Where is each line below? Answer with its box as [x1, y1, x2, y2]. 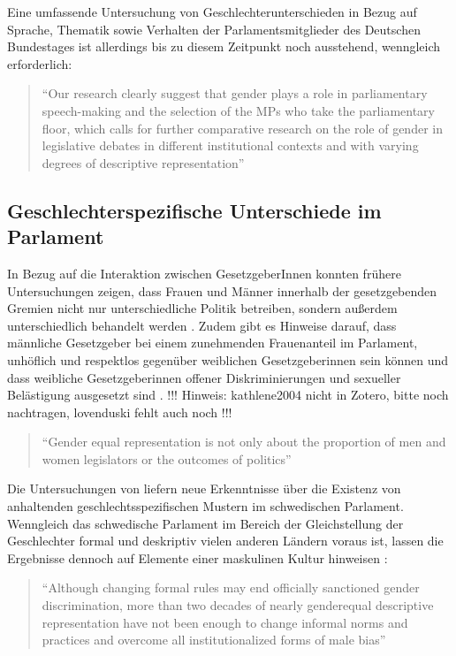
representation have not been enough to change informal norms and [42, 613, 408, 631]
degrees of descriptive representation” [42, 153, 245, 172]
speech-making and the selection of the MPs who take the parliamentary [42, 101, 436, 119]
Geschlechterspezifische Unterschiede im [7, 196, 382, 224]
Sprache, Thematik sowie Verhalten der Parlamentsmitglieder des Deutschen [7, 19, 421, 38]
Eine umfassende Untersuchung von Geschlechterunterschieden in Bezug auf [7, 3, 417, 20]
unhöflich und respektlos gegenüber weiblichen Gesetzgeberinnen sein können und [7, 350, 449, 369]
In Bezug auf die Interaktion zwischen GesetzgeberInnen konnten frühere [7, 263, 401, 282]
